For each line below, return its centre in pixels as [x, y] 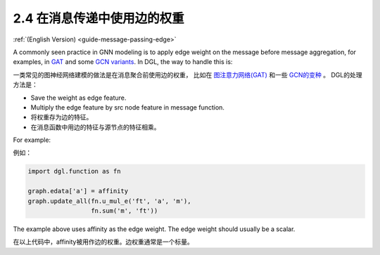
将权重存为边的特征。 [62, 117]
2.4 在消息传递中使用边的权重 [99, 18]
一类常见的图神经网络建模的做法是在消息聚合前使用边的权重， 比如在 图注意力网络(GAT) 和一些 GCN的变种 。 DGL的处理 [188, 74]
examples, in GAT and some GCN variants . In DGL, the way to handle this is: [123, 62]
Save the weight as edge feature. [78, 98]
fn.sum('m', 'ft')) [124, 211]
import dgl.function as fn [74, 171]
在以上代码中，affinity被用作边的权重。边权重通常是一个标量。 [103, 242]
